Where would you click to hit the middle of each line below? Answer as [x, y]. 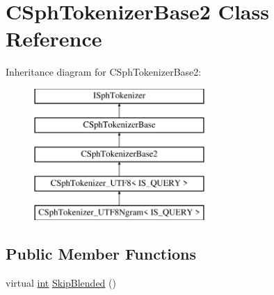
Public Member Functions [101, 253]
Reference [54, 39]
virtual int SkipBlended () [61, 282]
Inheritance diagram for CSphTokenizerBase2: [104, 72]
